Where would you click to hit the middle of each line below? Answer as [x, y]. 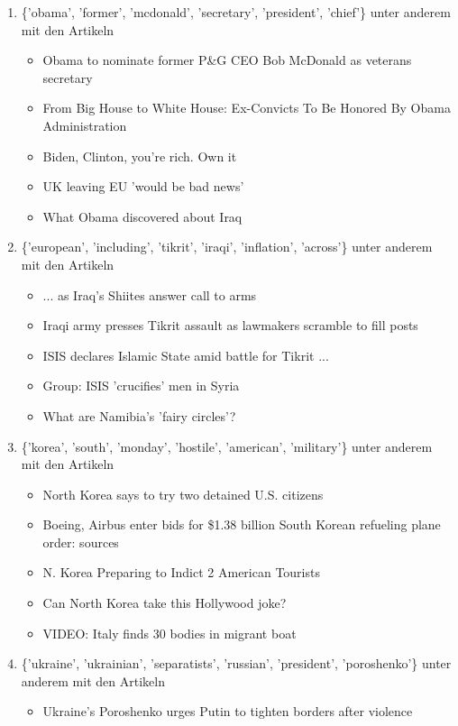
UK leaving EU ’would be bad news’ [143, 186]
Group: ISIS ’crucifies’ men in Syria [141, 386]
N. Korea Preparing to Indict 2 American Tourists [181, 572]
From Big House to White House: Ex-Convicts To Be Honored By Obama [247, 108]
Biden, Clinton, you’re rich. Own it [140, 156]
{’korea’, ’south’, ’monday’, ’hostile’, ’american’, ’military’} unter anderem [227, 446]
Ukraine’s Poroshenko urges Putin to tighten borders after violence [228, 711]
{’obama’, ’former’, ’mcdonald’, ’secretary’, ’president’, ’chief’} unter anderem [236, 12]
